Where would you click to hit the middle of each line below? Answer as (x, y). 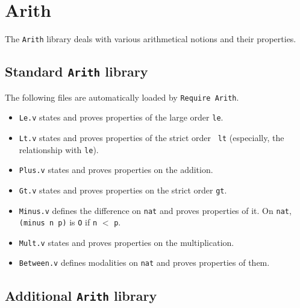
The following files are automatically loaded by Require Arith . (122, 97)
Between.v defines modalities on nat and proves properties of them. (144, 262)
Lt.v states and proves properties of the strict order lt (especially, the (152, 137)
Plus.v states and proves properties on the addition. (116, 170)
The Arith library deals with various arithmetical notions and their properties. (151, 39)
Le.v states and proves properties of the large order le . (121, 117)
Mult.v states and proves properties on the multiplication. (127, 242)
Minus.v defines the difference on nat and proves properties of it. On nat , (155, 210)
